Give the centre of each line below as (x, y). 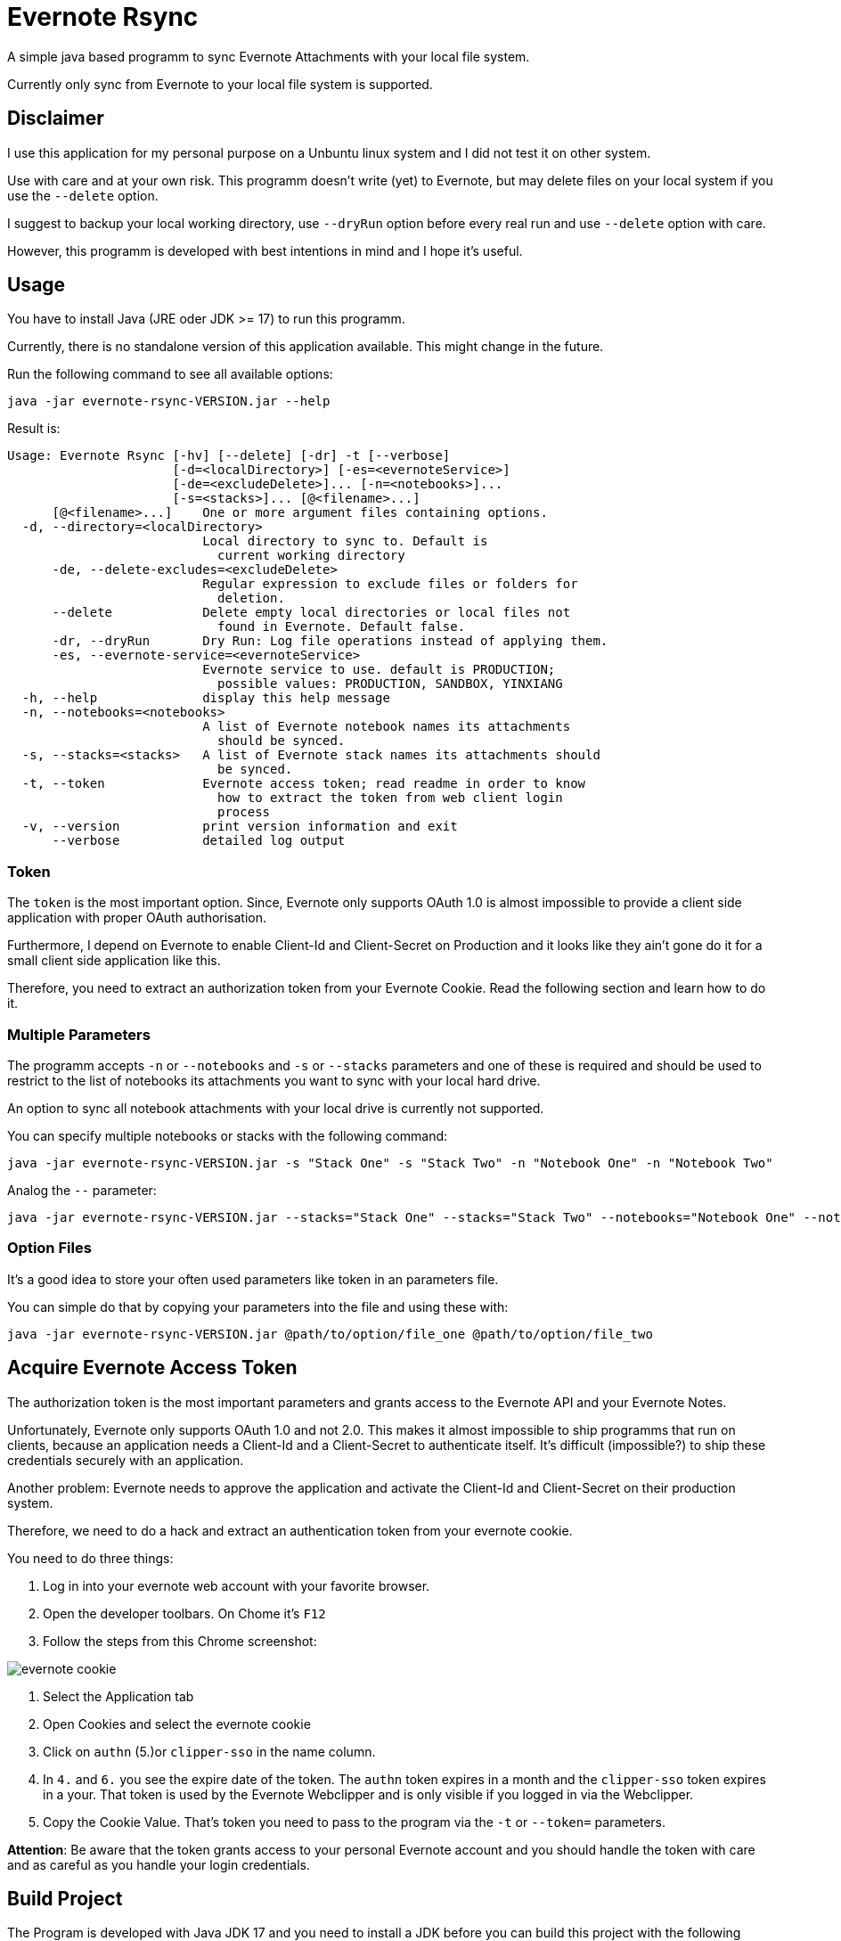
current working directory (311, 556)
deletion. (251, 598)
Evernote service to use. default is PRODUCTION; (379, 670)
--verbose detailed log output (199, 841)
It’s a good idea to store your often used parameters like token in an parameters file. (253, 1279)
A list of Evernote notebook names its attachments (387, 727)
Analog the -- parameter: (82, 1190)
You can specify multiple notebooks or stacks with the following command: (228, 1135)
